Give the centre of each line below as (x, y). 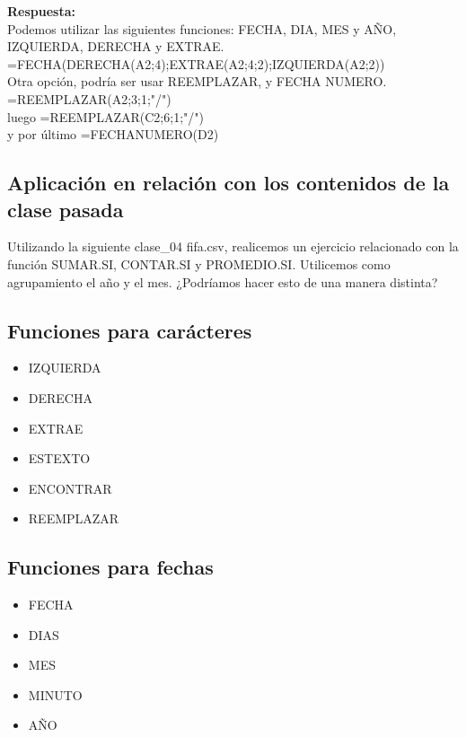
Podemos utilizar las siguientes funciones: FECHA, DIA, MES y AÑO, (202, 28)
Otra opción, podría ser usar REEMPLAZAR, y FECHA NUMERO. (197, 81)
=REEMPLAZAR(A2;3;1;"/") (89, 98)
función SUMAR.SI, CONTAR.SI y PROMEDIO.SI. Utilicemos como (199, 263)
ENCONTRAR (70, 488)
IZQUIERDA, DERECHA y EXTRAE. (116, 46)
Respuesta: (41, 11)
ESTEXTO (59, 458)
